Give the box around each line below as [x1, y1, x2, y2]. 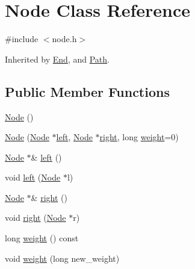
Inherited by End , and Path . [5, 52, 110, 65]
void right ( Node [5, 211, 66, 224]
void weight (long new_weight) [5, 252, 120, 264]
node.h [52, 32, 77, 45]
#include [5, 32, 39, 45]
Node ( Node [5, 131, 49, 143]
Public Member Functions [5, 82, 170, 100]
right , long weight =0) [99, 131, 179, 143]
